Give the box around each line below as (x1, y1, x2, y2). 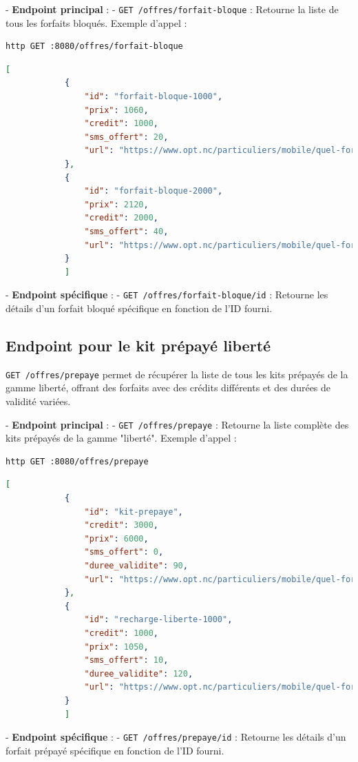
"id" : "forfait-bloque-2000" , (84, 186, 223, 196)
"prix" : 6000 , (84, 533, 149, 544)
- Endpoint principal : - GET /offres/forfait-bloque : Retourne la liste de (6, 2, 339, 16)
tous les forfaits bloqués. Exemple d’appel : (6, 15, 187, 30)
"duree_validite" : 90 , (84, 561, 188, 571)
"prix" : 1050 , (84, 641, 149, 652)
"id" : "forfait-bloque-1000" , (84, 92, 223, 102)
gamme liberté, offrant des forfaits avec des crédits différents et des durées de (6, 380, 331, 395)
